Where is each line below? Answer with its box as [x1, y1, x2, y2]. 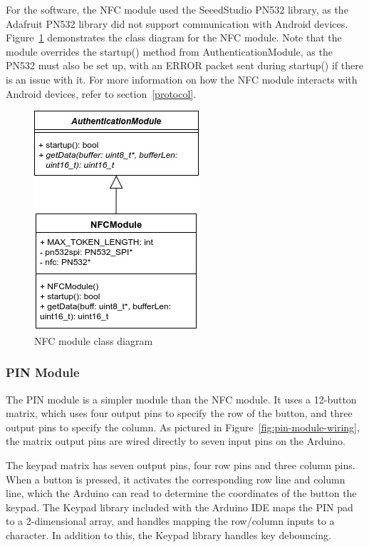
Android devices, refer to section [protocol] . [6, 86, 197, 101]
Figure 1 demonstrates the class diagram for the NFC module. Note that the [6, 30, 342, 45]
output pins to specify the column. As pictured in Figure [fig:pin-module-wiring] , [6, 419, 360, 434]
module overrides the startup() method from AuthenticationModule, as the [6, 44, 333, 59]
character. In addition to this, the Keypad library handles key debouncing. [6, 527, 331, 542]
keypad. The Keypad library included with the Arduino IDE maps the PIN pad [6, 499, 353, 514]
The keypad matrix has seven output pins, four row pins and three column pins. [6, 457, 355, 472]
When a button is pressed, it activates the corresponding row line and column [6, 471, 345, 486]
